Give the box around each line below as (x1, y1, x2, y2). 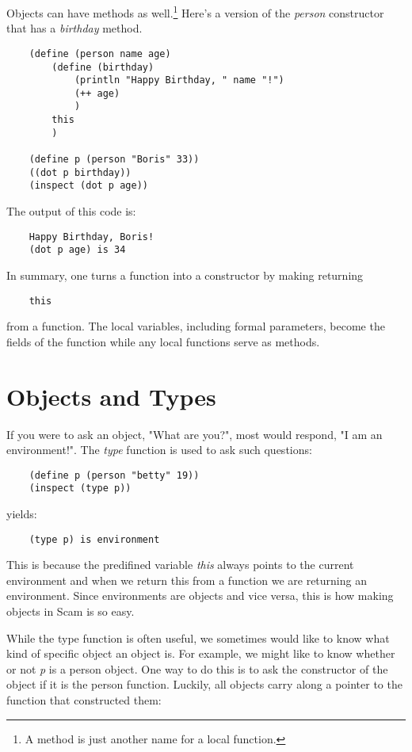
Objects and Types (6, 380, 216, 412)
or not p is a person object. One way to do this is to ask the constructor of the (6, 660, 388, 677)
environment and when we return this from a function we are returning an (6, 571, 367, 588)
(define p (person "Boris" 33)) (29, 154, 200, 166)
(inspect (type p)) (29, 483, 132, 494)
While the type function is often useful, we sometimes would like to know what (6, 629, 390, 646)
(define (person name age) (29, 48, 171, 59)
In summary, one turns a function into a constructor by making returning (6, 266, 364, 283)
